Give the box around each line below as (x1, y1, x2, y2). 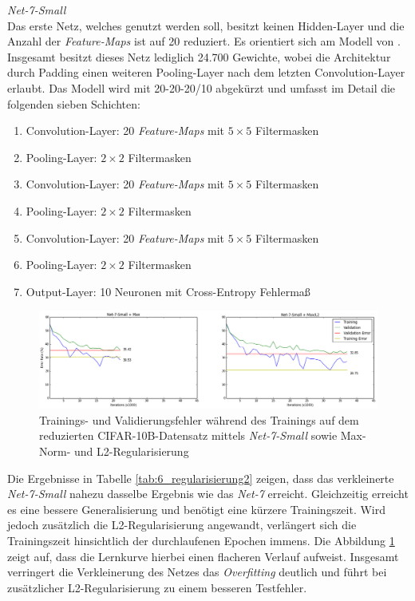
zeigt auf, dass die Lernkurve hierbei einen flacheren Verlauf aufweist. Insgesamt (7, 548, 399, 564)
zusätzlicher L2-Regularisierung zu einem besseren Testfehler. (7, 579, 307, 595)
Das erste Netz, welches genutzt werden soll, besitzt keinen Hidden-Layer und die (7, 17, 405, 34)
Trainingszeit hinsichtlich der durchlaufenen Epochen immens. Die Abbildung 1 (7, 532, 395, 549)
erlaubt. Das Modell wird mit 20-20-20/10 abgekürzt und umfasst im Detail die (7, 79, 396, 96)
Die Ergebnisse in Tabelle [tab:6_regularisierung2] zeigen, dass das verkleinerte (7, 469, 394, 486)
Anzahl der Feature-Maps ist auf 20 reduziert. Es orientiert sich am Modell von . (7, 33, 401, 49)
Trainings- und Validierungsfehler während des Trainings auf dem (39, 411, 359, 428)
